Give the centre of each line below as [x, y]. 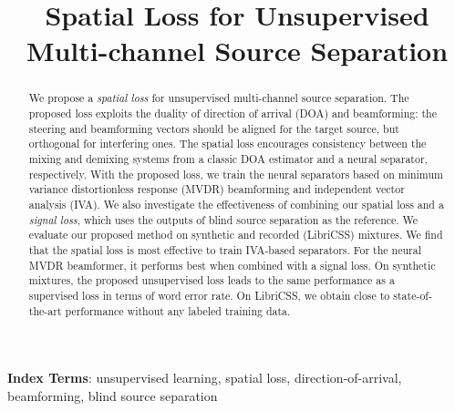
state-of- [413, 295]
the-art [45, 310]
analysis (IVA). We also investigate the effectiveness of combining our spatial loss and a [236, 204]
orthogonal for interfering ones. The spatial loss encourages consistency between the [227, 144]
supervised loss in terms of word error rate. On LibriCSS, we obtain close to [209, 295]
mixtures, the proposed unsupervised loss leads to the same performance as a [212, 280]
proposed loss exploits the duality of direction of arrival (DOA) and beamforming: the [233, 113]
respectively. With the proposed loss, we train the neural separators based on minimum [236, 174]
